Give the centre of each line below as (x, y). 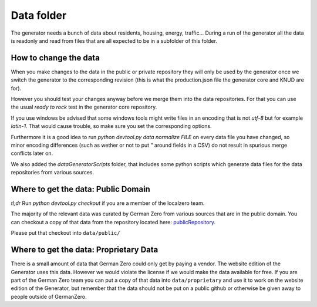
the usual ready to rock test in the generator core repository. (84, 107)
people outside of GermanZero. (49, 296)
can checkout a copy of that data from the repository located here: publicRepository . (113, 222)
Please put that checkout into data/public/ (65, 233)
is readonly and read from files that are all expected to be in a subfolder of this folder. (114, 41)
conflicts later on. (32, 153)
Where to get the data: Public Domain (81, 189)
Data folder (39, 15)
